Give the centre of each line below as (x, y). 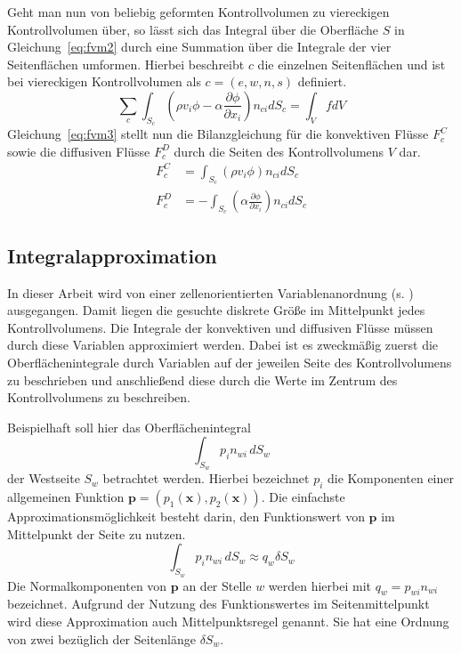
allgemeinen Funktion (66, 497)
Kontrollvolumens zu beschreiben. (99, 397)
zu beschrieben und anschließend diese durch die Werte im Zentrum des (202, 379)
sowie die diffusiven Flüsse (79, 151)
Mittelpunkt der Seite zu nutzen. (97, 533)
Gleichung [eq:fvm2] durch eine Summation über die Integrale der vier (199, 47)
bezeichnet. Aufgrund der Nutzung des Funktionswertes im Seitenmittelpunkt (218, 604)
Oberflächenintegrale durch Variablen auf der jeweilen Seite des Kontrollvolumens (230, 362)
